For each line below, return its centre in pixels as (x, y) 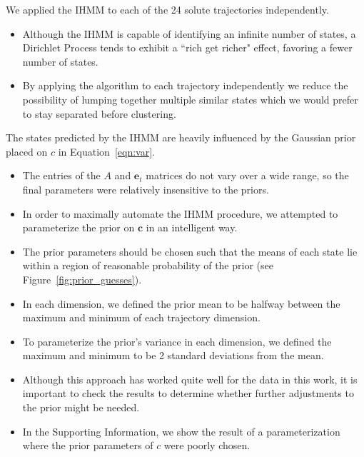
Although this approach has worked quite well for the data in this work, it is (190, 379)
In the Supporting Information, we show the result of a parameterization (181, 431)
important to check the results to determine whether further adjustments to (188, 393)
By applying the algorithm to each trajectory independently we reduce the (185, 85)
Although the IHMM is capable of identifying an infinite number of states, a (189, 33)
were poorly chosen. (207, 445)
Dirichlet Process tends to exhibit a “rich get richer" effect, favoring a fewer (187, 47)
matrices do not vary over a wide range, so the (247, 175)
